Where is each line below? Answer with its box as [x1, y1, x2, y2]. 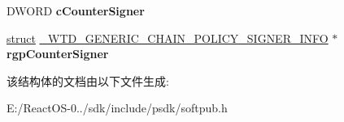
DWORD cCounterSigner [7, 2, 145, 19]
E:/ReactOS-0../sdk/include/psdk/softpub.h [7, 99, 228, 116]
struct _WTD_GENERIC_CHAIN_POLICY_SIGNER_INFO [7, 29, 329, 46]
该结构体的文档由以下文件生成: [7, 72, 169, 89]
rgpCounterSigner [7, 45, 109, 62]
